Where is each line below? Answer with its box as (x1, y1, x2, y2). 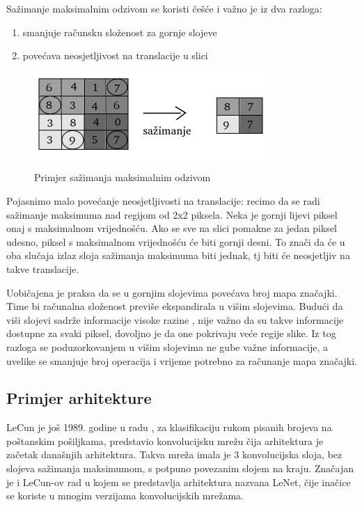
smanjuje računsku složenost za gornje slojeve (22, 24, 217, 39)
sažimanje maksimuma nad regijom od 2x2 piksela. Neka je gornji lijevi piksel (6, 207, 338, 221)
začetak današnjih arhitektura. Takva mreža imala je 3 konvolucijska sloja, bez (6, 447, 343, 462)
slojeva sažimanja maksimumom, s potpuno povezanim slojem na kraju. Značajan (6, 461, 354, 476)
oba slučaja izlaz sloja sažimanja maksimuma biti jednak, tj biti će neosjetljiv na (6, 248, 350, 263)
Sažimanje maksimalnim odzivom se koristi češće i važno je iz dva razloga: (6, 1, 322, 15)
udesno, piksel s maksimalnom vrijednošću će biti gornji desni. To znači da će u (6, 234, 345, 249)
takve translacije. (6, 261, 79, 276)
